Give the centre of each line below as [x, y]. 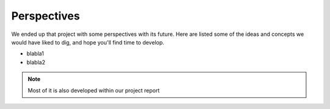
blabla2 [36, 62]
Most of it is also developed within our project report [94, 90]
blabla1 [35, 54]
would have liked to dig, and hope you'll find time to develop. [88, 42]
